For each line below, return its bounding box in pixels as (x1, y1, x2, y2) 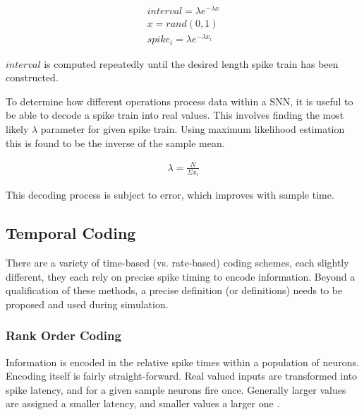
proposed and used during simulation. (6, 296, 169, 311)
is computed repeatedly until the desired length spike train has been (44, 56, 339, 71)
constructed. (6, 70, 59, 85)
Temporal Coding (6, 222, 136, 244)
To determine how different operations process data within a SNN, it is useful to (6, 93, 353, 108)
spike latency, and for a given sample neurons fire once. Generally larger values (6, 382, 346, 397)
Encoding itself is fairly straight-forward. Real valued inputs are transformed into (6, 368, 358, 383)
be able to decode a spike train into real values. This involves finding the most (6, 107, 344, 122)
